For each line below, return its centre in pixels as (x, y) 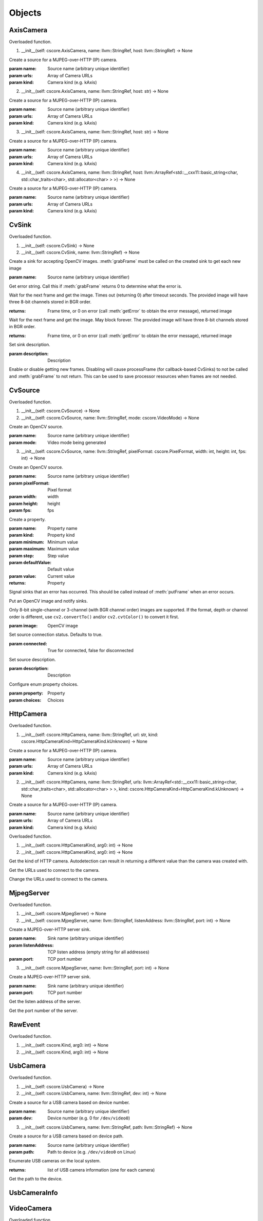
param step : (21, 556)
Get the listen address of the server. (45, 1002)
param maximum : (27, 549)
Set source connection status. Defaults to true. (56, 634)
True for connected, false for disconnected (91, 651)
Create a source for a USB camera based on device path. (66, 1136)
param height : (24, 504)
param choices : (25, 700)
